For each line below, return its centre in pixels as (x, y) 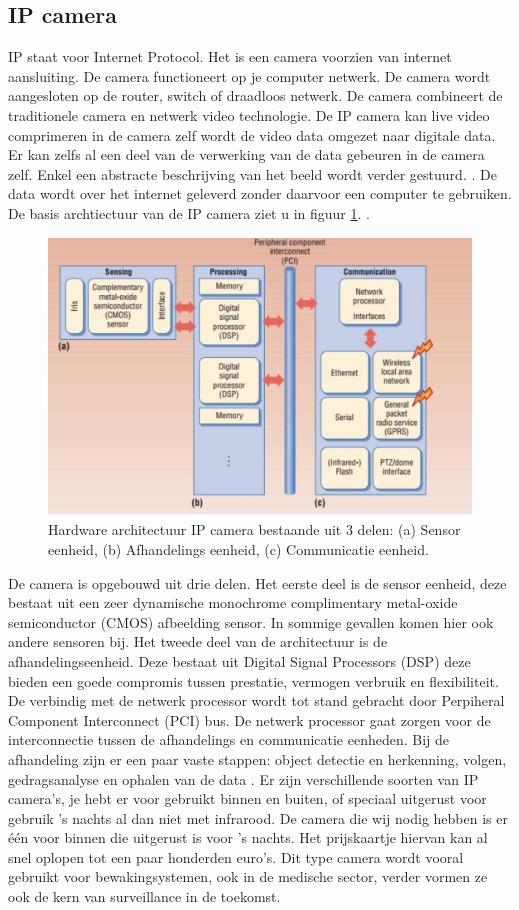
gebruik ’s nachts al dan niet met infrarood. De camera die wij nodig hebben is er (258, 817)
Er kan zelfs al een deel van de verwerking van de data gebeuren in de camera (246, 154)
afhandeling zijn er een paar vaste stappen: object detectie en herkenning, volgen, (257, 758)
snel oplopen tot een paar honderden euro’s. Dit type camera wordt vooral (236, 856)
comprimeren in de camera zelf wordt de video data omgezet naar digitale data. (252, 134)
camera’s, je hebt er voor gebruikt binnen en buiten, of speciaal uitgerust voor (247, 798)
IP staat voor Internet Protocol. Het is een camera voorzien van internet (230, 56)
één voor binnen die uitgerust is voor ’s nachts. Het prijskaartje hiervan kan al (248, 837)
